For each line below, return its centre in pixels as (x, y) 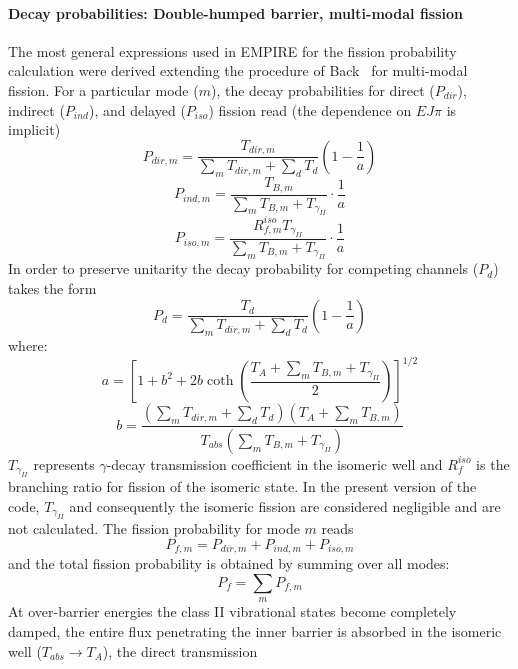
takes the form (52, 287)
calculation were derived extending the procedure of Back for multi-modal (238, 70)
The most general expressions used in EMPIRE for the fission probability (232, 50)
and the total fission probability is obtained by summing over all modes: (229, 563)
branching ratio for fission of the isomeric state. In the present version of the (242, 486)
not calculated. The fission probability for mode (154, 528)
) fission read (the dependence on (310, 109)
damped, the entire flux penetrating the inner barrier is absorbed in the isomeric (255, 630)
